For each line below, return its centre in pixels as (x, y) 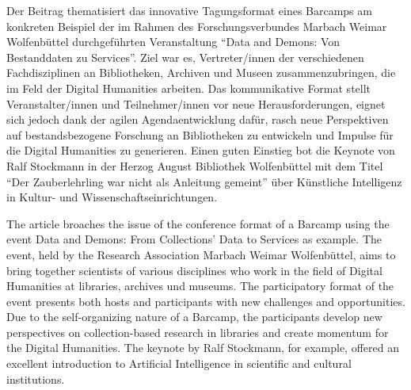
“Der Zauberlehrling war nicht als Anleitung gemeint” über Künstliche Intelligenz (204, 181)
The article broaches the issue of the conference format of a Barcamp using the (198, 223)
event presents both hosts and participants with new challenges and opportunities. (206, 301)
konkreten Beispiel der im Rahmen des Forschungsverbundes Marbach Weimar (197, 26)
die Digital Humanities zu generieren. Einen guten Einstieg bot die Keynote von (201, 150)
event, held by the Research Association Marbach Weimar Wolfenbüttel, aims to (201, 254)
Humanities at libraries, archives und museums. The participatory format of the (200, 286)
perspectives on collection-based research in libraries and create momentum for (198, 332)
